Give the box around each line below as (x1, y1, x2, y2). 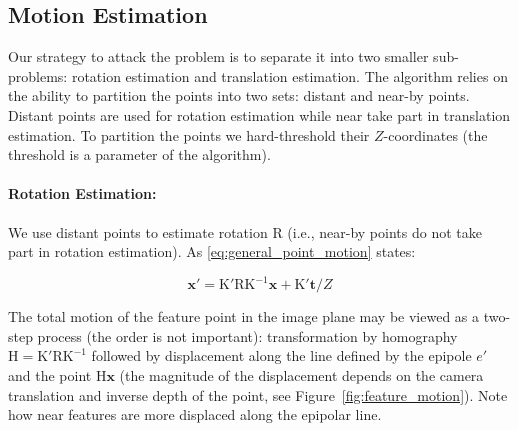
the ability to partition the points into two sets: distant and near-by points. (8, 85, 470, 106)
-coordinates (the (383, 124, 488, 145)
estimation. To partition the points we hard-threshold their (8, 124, 370, 145)
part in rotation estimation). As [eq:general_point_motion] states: (8, 241, 416, 262)
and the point (8, 365, 92, 386)
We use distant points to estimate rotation (8, 221, 268, 242)
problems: (8, 65, 68, 86)
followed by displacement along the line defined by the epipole (91, 345, 472, 366)
